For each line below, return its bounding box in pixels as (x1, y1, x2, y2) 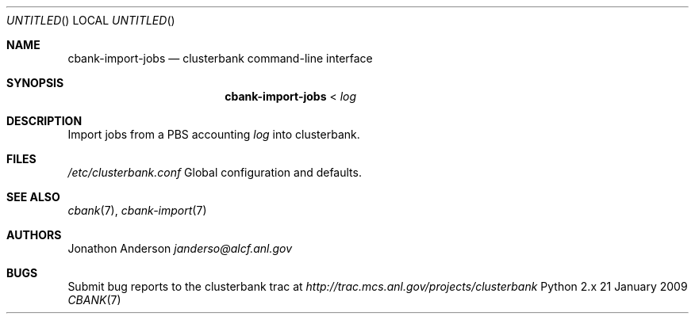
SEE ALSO (6, 190, 60, 204)
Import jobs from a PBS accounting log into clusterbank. (67, 128, 360, 141)
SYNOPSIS (6, 76, 64, 90)
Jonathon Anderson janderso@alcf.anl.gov (67, 242, 293, 255)
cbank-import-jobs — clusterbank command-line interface (67, 51, 373, 65)
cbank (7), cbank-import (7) (67, 204, 207, 217)
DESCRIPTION (6, 114, 83, 128)
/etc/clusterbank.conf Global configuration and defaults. (67, 166, 362, 179)
